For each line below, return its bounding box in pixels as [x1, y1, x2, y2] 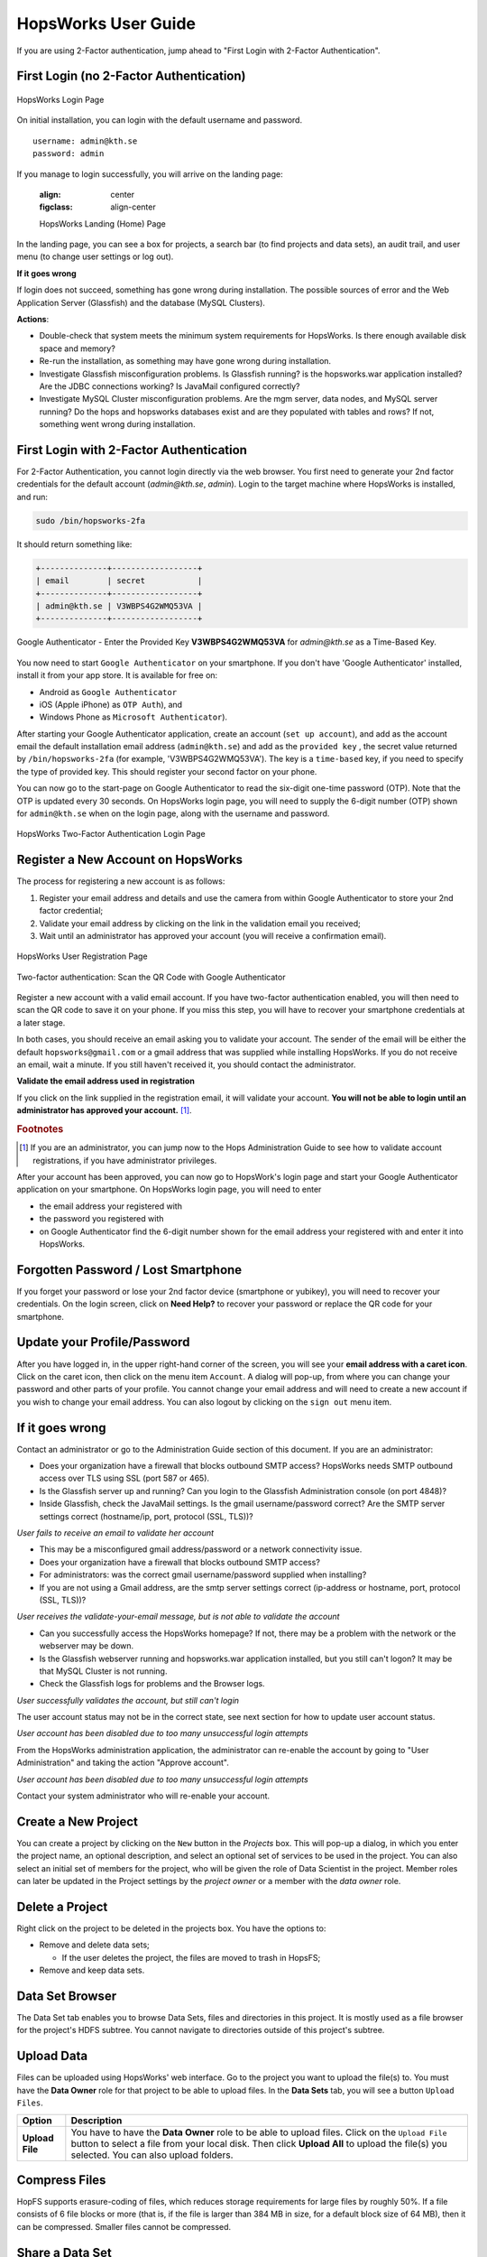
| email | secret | [35, 576, 203, 586]
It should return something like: [16, 538, 133, 550]
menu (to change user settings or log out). [16, 251, 174, 262]
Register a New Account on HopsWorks [16, 852, 243, 868]
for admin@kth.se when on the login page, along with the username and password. [16, 808, 330, 819]
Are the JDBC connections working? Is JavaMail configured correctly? [39, 380, 300, 392]
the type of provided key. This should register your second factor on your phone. [16, 766, 317, 776]
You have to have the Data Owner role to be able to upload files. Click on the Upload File [70, 2126, 447, 2139]
